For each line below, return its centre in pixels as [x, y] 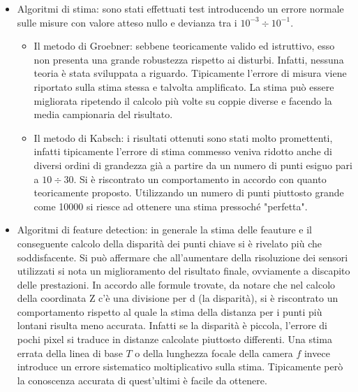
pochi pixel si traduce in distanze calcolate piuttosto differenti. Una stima [174, 339]
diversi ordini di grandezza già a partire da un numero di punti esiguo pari [193, 165]
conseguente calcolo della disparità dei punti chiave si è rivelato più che [170, 243]
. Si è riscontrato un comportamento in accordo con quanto [200, 179]
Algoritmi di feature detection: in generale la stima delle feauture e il [164, 230]
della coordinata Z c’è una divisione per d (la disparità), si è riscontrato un [178, 298]
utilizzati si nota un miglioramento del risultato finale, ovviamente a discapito [184, 271]
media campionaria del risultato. [103, 114]
